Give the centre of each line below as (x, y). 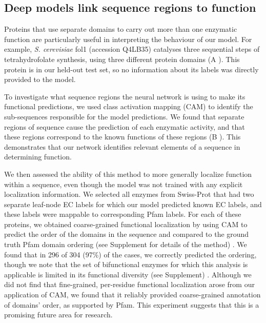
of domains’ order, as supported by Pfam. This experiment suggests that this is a (132, 304)
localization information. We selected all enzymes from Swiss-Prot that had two (129, 194)
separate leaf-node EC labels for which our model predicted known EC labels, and (133, 204)
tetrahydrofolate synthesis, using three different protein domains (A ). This (122, 59)
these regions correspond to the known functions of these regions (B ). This (122, 137)
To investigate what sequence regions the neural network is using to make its (125, 96)
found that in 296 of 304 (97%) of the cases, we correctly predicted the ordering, (130, 254)
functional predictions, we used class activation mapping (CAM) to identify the (129, 106)
